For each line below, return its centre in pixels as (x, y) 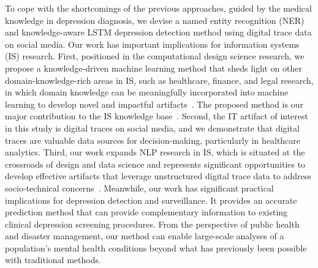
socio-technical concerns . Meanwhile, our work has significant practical (139, 188)
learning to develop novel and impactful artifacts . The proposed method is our (154, 104)
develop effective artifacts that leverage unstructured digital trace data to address (158, 176)
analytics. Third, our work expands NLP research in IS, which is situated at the (155, 152)
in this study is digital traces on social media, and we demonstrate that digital (152, 128)
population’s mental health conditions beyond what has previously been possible (156, 248)
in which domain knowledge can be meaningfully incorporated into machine (147, 92)
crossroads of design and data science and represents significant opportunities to (155, 164)
